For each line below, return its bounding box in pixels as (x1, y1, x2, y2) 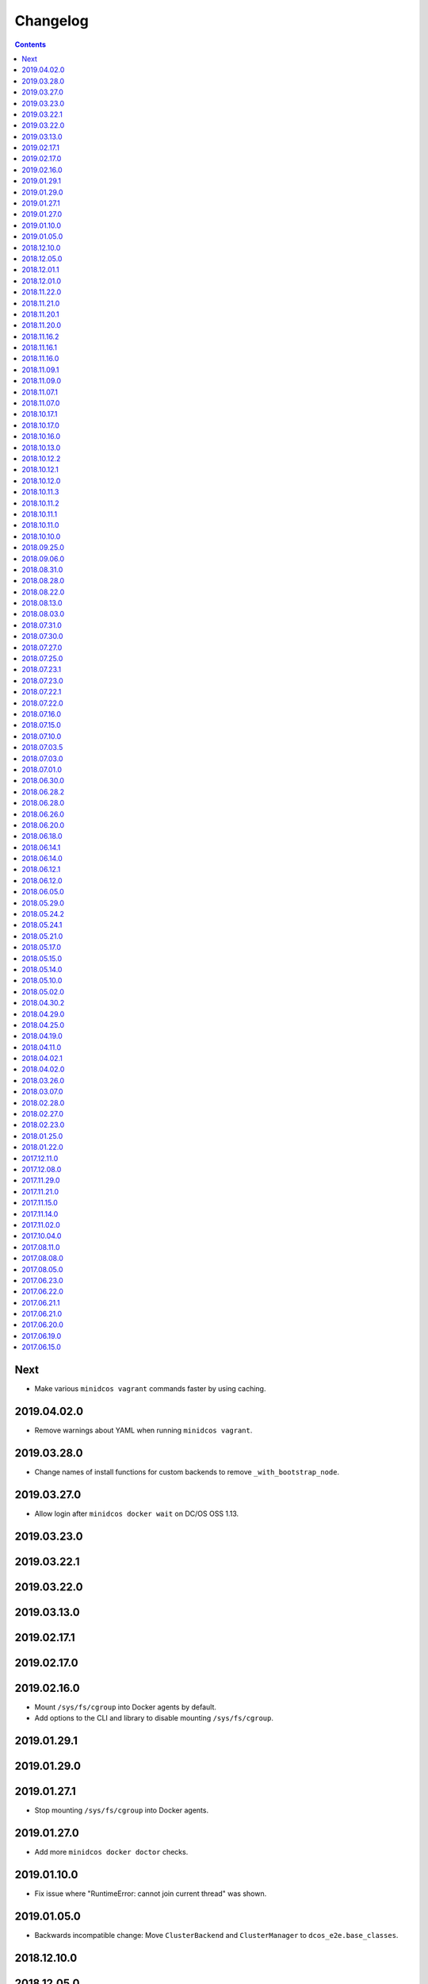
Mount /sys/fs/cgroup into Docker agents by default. (34, 1702, 217, 1712)
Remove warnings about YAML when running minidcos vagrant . (34, 1425, 253, 1436)
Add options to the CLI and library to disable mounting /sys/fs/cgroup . (34, 1713, 273, 1723)
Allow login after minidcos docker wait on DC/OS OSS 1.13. (34, 1509, 239, 1518)
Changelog (14, 12, 89, 29)
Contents (14, 40, 47, 49)
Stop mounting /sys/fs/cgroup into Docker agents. (34, 1805, 209, 1815)
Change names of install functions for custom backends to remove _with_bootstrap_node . (34, 1467, 340, 1476)
